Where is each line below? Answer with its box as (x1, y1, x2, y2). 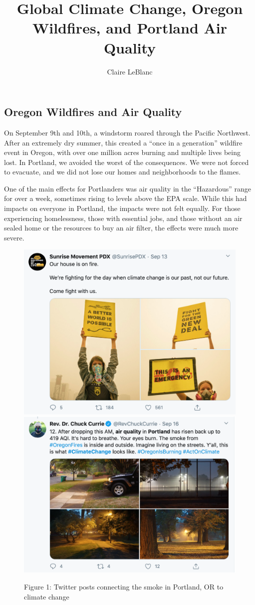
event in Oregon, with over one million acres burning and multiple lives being (4, 147, 241, 157)
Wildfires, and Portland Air (32, 17, 228, 38)
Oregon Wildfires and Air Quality (4, 104, 182, 119)
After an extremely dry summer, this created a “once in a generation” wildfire (4, 137, 243, 147)
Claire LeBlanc (107, 66, 153, 76)
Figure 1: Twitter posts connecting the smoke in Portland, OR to (24, 581, 224, 591)
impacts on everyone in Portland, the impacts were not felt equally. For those (4, 203, 241, 213)
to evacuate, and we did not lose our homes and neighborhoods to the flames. (4, 166, 241, 177)
